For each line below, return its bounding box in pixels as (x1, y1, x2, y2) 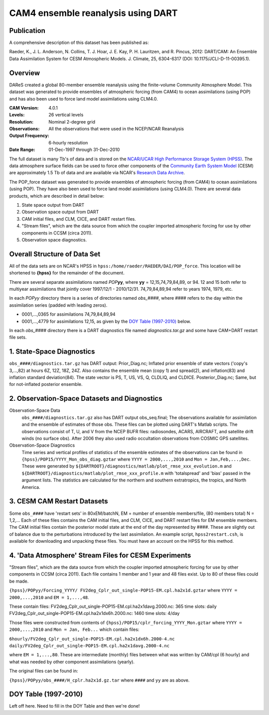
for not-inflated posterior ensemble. (9, 381, 83, 387)
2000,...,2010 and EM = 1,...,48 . (9, 594, 89, 600)
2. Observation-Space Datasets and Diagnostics (9, 394, 162, 403)
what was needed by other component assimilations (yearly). (9, 659, 134, 665)
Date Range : (9, 147, 35, 153)
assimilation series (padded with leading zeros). (9, 302, 108, 308)
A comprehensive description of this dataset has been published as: (9, 40, 149, 46)
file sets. (9, 334, 27, 341)
